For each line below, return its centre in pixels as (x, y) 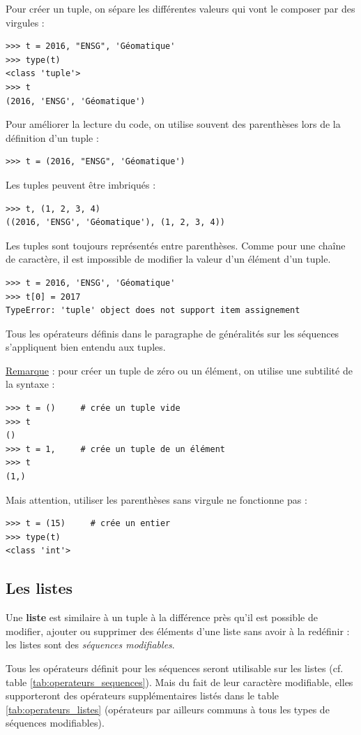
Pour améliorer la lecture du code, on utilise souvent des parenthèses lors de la (173, 124)
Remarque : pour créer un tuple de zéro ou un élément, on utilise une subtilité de (179, 370)
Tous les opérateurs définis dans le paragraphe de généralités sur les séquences (172, 333)
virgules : (25, 22)
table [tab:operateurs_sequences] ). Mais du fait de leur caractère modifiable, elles (179, 682)
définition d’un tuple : (52, 137)
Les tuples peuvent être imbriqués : (81, 184)
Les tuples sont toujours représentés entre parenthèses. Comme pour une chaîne (176, 245)
